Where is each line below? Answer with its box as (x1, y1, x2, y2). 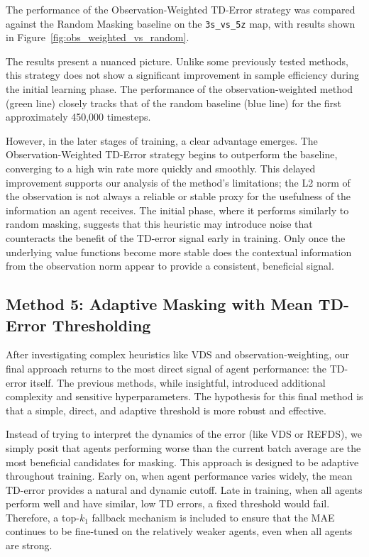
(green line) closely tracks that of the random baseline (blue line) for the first (6, 95, 342, 110)
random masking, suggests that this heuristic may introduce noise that (6, 216, 313, 231)
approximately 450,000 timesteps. (6, 109, 151, 124)
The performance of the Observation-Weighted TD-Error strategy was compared (6, 2, 356, 16)
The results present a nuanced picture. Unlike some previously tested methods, (6, 53, 348, 68)
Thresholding (52, 314, 151, 336)
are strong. (6, 538, 53, 553)
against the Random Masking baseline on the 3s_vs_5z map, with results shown (6, 16, 356, 31)
